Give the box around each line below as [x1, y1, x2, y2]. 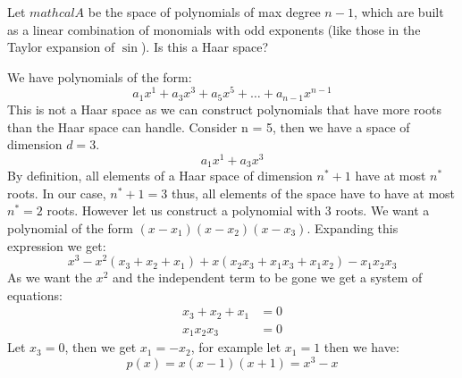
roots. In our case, [7, 183, 106, 202]
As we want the [7, 268, 92, 287]
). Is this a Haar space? [140, 38, 269, 56]
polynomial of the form [7, 219, 133, 237]
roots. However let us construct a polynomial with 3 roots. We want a [46, 201, 430, 220]
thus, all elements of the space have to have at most [171, 183, 456, 202]
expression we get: [7, 236, 106, 255]
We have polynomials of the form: [7, 67, 192, 86]
